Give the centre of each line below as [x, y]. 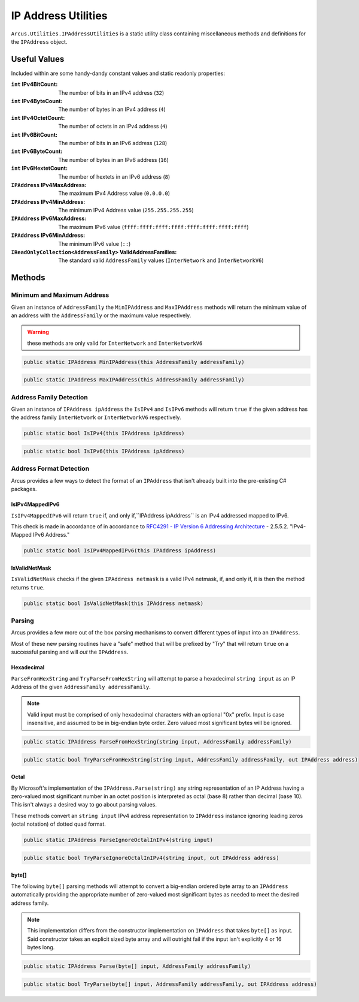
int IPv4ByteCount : [37, 101]
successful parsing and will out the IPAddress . [70, 652]
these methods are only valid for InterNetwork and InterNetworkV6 [115, 343]
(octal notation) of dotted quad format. [58, 824]
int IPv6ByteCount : [37, 151]
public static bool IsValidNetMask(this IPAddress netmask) [114, 603]
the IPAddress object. [39, 41]
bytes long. [41, 947]
